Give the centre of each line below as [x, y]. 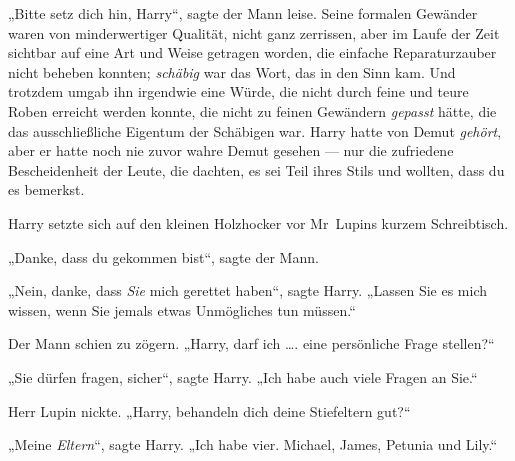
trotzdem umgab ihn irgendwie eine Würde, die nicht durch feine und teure [238, 91]
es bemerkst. [46, 189]
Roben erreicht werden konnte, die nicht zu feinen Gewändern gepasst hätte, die [252, 110]
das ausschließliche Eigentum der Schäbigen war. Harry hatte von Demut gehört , [255, 130]
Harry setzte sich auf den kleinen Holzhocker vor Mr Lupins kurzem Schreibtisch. [258, 222]
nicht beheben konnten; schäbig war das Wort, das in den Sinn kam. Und [232, 71]
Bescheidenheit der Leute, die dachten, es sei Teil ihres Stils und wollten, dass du [256, 169]
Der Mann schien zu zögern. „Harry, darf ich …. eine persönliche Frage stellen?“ [251, 343]
